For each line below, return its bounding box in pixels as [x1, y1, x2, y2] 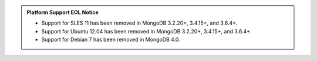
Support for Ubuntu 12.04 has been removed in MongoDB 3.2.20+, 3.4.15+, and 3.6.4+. [41, 28, 252, 35]
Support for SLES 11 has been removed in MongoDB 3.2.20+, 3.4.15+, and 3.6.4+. [41, 19, 238, 26]
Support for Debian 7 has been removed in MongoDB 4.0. [41, 36, 180, 43]
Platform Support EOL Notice [26, 9, 99, 16]
